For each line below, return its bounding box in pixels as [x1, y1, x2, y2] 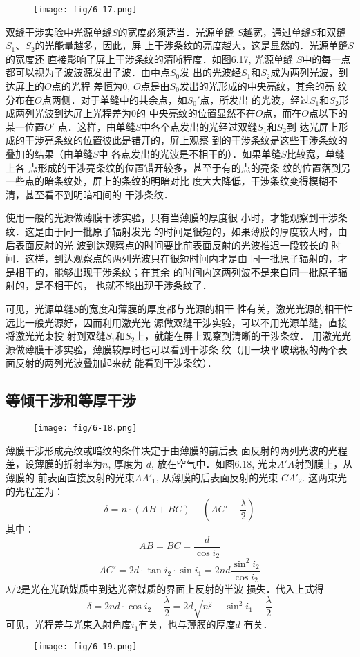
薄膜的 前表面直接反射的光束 [6, 470, 135, 484]
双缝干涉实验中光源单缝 [6, 24, 112, 39]
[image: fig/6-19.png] [33, 641, 138, 651]
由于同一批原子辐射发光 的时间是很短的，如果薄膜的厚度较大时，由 [44, 223, 348, 238]
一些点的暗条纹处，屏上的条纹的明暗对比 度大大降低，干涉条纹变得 [6, 174, 309, 188]
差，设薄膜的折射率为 [6, 456, 102, 471]
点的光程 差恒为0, [51, 79, 131, 93]
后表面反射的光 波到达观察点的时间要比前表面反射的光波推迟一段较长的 [6, 237, 328, 252]
